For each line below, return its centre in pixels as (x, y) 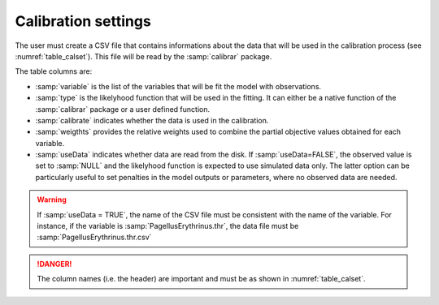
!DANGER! (54, 264)
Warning (52, 200)
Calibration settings (83, 21)
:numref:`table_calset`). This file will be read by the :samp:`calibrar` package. (143, 56)
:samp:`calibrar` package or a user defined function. (123, 109)
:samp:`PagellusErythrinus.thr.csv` (94, 237)
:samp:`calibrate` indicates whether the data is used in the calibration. (152, 120)
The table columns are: (54, 71)
